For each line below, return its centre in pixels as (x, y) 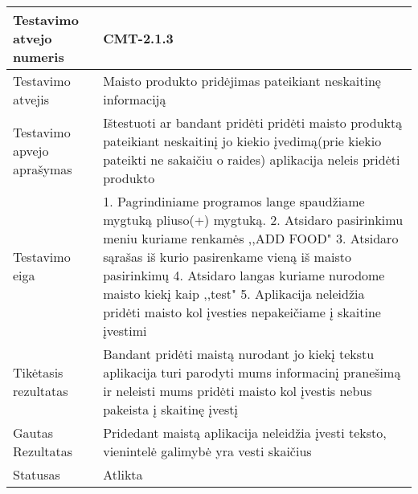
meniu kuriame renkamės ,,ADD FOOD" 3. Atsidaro (251, 238)
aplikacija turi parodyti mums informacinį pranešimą (252, 372)
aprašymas (43, 169)
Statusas (37, 474)
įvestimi (125, 331)
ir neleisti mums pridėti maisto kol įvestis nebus (238, 391)
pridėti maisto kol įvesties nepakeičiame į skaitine (242, 312)
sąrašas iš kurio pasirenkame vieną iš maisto (227, 257)
